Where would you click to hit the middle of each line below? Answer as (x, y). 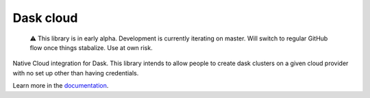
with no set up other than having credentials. (76, 73)
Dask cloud (45, 18)
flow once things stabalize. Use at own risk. (91, 47)
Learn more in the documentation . (61, 86)
